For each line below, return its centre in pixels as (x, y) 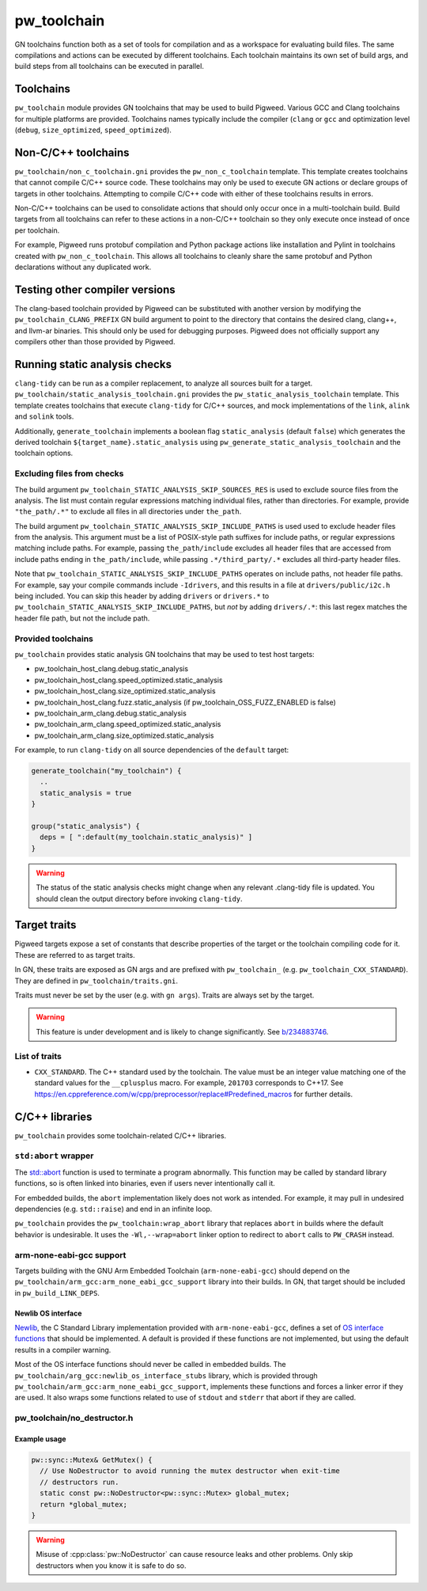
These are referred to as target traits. (75, 955)
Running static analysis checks (93, 364)
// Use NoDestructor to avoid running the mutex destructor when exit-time (190, 1471)
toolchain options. (44, 453)
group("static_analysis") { (85, 826)
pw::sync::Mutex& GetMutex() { (92, 1460)
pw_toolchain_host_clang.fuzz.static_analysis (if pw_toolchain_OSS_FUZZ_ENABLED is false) (185, 702)
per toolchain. (37, 230)
